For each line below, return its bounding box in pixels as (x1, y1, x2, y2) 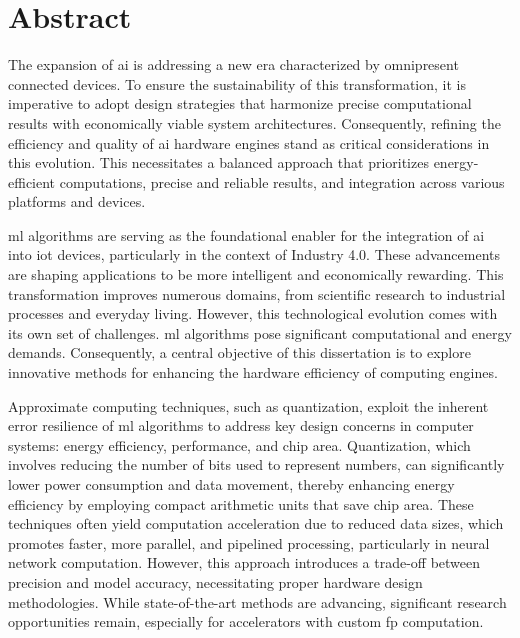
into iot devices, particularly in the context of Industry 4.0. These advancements (8, 244, 500, 265)
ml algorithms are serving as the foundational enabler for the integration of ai (8, 224, 485, 245)
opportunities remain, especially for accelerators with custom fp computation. (8, 611, 484, 632)
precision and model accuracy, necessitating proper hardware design (8, 571, 423, 592)
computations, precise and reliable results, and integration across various (59, 171, 505, 192)
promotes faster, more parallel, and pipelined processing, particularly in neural (8, 532, 490, 553)
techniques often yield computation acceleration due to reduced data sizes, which (8, 513, 504, 534)
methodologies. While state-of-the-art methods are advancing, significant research (8, 591, 507, 612)
